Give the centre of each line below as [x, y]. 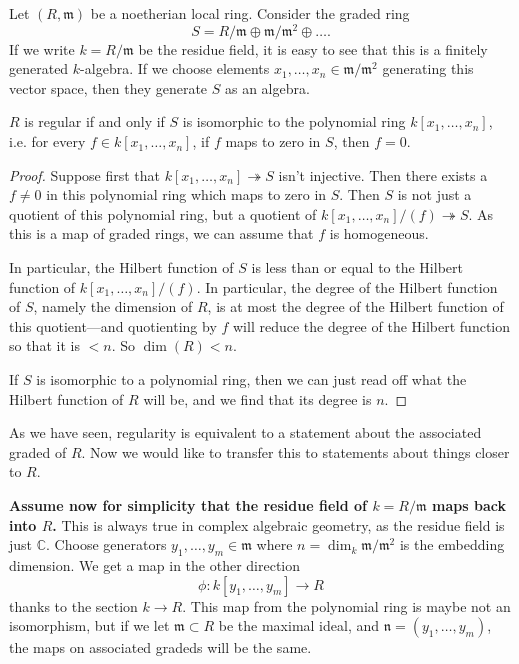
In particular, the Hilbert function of [121, 267]
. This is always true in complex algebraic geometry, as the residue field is [278, 524]
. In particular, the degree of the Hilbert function [347, 286]
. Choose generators [106, 544]
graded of [38, 451]
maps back [469, 504]
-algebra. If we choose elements [175, 68]
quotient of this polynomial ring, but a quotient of [163, 213]
